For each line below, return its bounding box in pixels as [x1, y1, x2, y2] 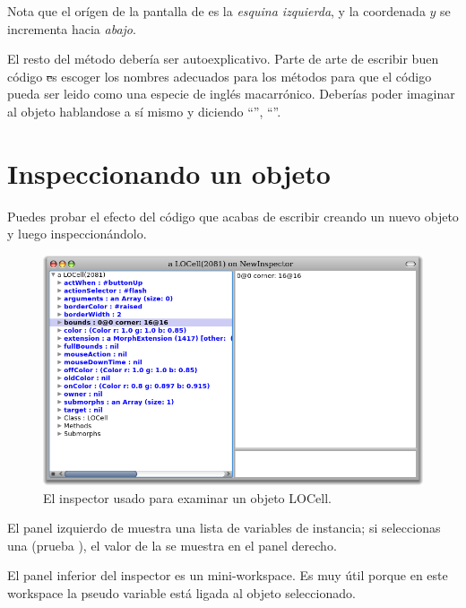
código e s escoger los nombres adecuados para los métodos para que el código [7, 66, 432, 85]
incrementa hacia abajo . [7, 19, 136, 38]
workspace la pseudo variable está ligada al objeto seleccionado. [7, 583, 356, 602]
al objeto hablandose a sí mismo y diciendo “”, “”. [7, 101, 281, 120]
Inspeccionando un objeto [7, 154, 331, 191]
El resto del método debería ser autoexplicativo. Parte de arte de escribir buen [7, 49, 439, 68]
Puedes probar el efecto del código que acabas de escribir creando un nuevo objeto [7, 206, 459, 225]
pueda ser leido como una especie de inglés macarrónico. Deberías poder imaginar [7, 84, 455, 103]
